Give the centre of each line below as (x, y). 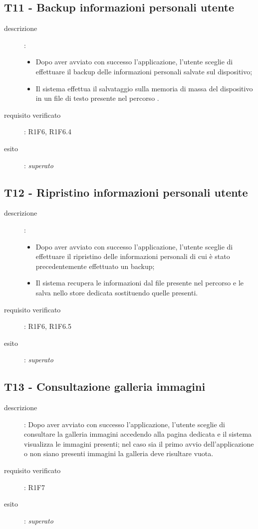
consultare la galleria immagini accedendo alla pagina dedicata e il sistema (138, 434)
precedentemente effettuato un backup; (95, 266)
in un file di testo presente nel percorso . (97, 98)
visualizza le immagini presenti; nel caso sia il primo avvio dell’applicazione (139, 443)
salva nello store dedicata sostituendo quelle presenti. (117, 292)
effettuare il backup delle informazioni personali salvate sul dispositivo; (144, 71)
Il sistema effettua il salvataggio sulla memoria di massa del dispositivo (144, 88)
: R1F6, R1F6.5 (48, 326)
